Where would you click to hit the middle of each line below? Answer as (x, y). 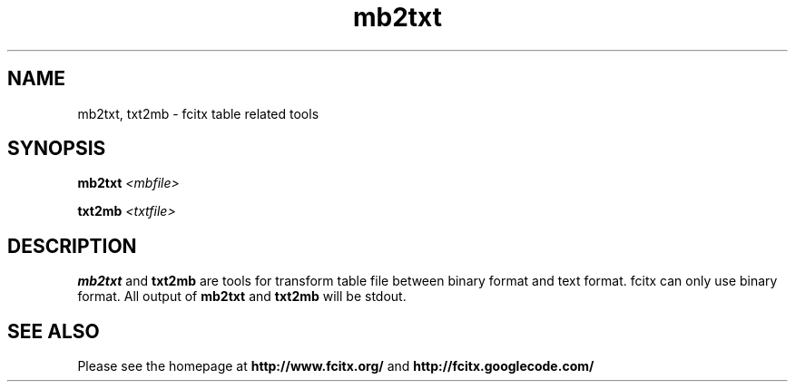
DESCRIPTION (72, 246)
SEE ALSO (54, 331)
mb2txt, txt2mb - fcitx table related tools (198, 113)
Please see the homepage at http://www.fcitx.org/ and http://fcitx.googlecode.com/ (336, 366)
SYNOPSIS (57, 149)
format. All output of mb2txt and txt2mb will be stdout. (242, 297)
